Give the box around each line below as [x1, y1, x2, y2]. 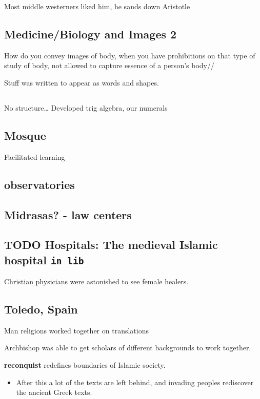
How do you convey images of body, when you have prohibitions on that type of [4, 50, 255, 60]
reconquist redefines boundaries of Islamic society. [4, 360, 166, 370]
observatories [4, 176, 75, 192]
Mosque [4, 127, 46, 143]
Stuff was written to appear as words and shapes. [4, 77, 159, 88]
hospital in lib [4, 251, 84, 267]
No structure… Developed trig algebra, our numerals [4, 102, 168, 113]
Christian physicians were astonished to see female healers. [4, 276, 189, 287]
